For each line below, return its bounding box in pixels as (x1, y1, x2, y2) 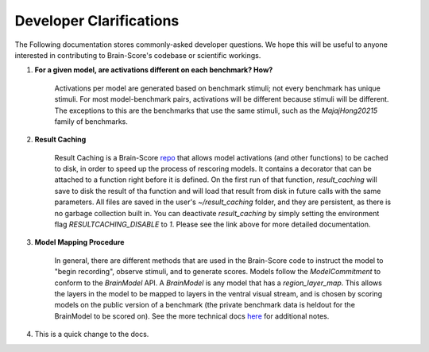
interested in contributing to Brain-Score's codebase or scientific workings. (14, 50, 261, 60)
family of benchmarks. (54, 116, 129, 126)
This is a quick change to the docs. (34, 330, 149, 339)
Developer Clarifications (14, 12, 180, 29)
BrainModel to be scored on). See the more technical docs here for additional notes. (54, 311, 330, 321)
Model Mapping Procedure (34, 238, 125, 247)
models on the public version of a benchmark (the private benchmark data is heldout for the (54, 300, 355, 310)
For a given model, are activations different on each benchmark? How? (34, 65, 273, 75)
